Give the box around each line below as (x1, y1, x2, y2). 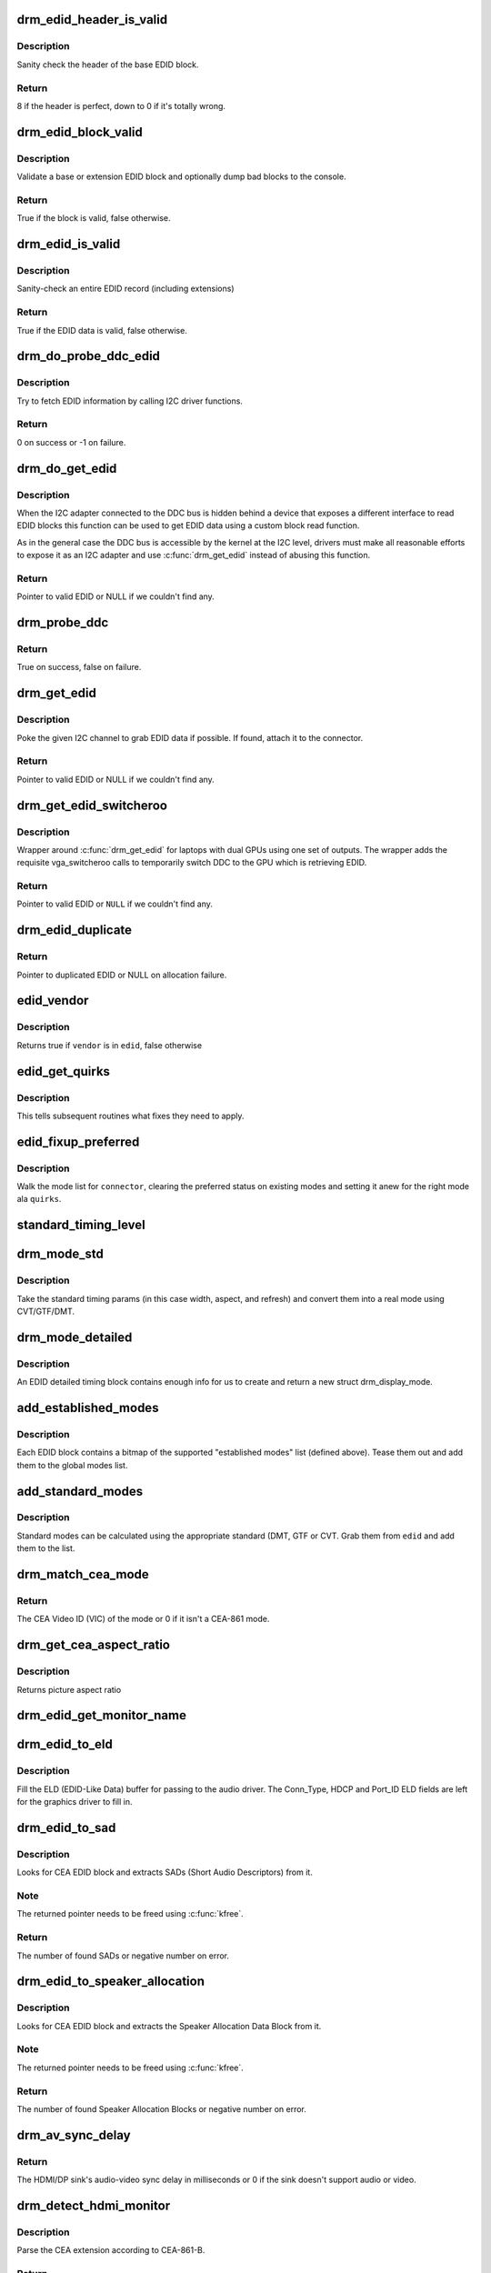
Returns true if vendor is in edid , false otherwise (16, 1039, 203, 1050)
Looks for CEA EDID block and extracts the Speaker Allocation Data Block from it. (16, 2020, 322, 2031)
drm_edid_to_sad (16, 1819, 116, 1836)
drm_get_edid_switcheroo (16, 797, 168, 813)
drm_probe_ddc (16, 615, 109, 631)
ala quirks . (16, 1194, 62, 1205)
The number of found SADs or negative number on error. (16, 1950, 230, 1961)
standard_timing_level (16, 1217, 145, 1233)
